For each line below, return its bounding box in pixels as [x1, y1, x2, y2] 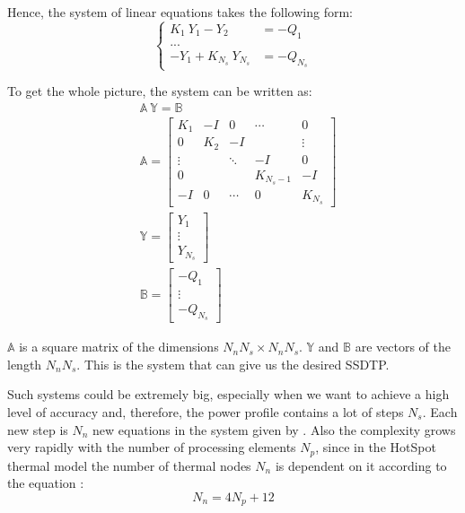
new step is [7, 420, 68, 439]
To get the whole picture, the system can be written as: [7, 82, 312, 100]
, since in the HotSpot [315, 438, 436, 456]
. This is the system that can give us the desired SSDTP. [76, 354, 390, 373]
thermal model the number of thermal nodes [7, 456, 251, 474]
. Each [422, 402, 458, 421]
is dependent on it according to [275, 456, 447, 474]
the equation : [7, 474, 84, 492]
